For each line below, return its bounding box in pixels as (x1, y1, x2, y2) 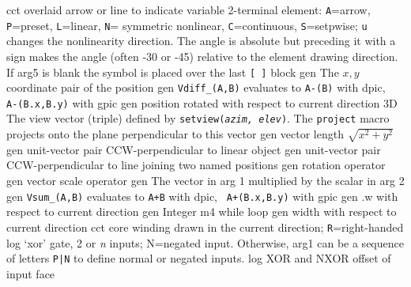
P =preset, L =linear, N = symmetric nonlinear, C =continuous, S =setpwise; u (6, 17, 368, 33)
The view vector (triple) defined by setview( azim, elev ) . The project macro (6, 110, 390, 127)
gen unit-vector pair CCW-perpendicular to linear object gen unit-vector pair (6, 141, 381, 157)
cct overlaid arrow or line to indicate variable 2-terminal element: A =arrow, (6, 2, 371, 17)
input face (6, 265, 55, 281)
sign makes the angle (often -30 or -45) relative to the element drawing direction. (6, 47, 398, 64)
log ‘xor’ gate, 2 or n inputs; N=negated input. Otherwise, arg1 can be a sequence (6, 234, 404, 251)
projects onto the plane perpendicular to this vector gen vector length (6, 126, 344, 142)
